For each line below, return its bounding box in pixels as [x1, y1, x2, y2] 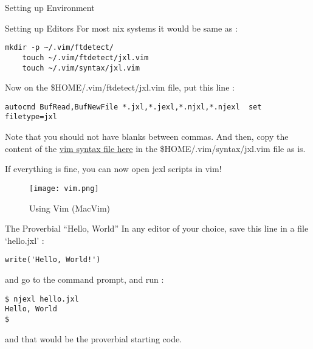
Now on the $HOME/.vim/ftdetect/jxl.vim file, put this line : [5, 81, 235, 94]
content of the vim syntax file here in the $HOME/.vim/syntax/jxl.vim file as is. [5, 142, 306, 154]
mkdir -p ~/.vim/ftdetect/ [5, 43, 114, 52]
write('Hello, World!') [5, 255, 101, 264]
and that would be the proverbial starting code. [5, 332, 182, 345]
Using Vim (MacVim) [29, 201, 111, 214]
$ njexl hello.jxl [5, 294, 79, 303]
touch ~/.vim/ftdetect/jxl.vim [22, 53, 149, 62]
